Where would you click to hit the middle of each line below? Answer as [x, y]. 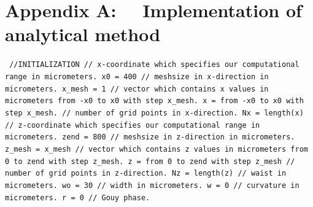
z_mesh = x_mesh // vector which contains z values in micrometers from [156, 149]
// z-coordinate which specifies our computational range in [133, 125]
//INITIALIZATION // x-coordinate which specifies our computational [154, 65]
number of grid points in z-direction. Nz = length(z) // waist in [146, 174]
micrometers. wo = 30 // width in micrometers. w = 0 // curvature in [152, 185]
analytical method [83, 34]
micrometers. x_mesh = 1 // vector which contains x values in [137, 89]
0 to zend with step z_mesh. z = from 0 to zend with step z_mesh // [150, 161]
